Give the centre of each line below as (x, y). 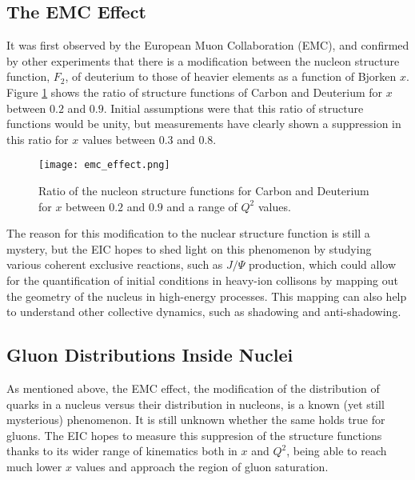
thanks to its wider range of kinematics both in (122, 451)
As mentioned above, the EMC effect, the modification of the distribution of (193, 388)
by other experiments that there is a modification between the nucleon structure (203, 60)
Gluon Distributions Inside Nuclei (150, 355)
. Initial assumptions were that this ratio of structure (233, 108)
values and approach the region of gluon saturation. (202, 466)
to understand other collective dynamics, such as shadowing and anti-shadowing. (204, 312)
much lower (34, 466)
